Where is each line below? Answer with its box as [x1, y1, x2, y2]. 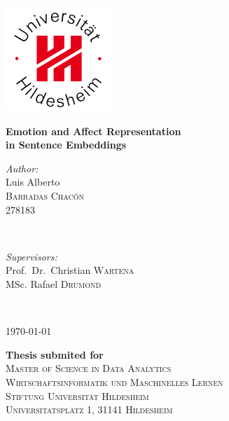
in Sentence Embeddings [6, 137, 127, 152]
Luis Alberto [6, 174, 60, 189]
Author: [6, 160, 39, 175]
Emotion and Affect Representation [6, 123, 181, 138]
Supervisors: [6, 249, 57, 263]
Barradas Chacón [6, 188, 85, 202]
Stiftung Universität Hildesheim [6, 388, 149, 403]
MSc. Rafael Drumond [6, 276, 102, 291]
